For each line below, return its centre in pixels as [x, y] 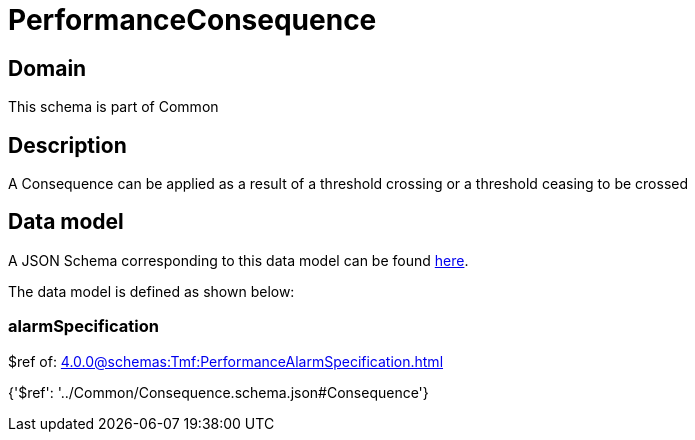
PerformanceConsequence [192, 20]
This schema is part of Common [113, 107]
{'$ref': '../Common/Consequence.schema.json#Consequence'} [218, 392]
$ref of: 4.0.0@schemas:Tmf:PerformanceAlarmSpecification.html [226, 361]
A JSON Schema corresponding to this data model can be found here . [238, 260]
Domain [47, 68]
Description [67, 145]
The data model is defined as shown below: [151, 291]
